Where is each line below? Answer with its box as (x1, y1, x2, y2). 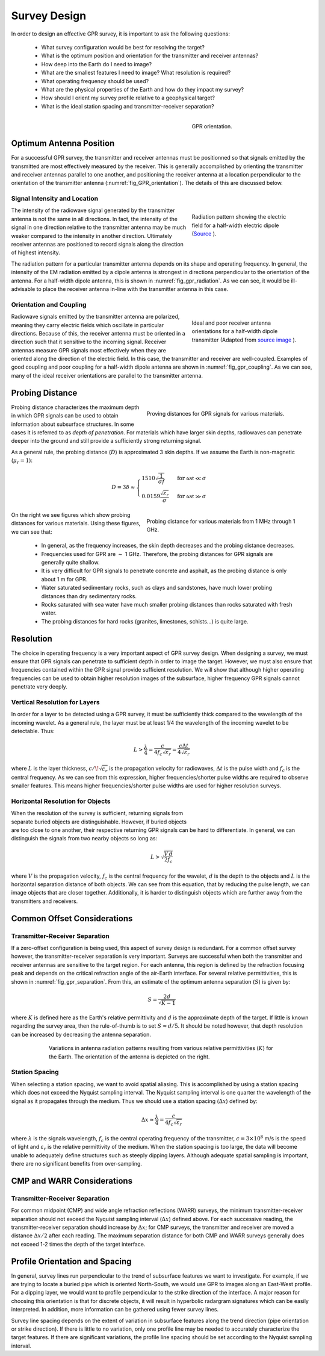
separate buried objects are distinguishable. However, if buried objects (11, 818, 187, 825)
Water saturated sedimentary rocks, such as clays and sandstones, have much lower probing (41, 584, 272, 592)
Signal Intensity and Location (11, 195, 99, 203)
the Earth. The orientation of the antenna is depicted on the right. (49, 1053, 210, 1060)
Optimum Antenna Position (11, 139, 115, 149)
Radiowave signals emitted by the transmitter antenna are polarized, (11, 313, 180, 320)
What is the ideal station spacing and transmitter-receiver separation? (41, 102, 214, 110)
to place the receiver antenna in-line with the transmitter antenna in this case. (36, 285, 229, 292)
